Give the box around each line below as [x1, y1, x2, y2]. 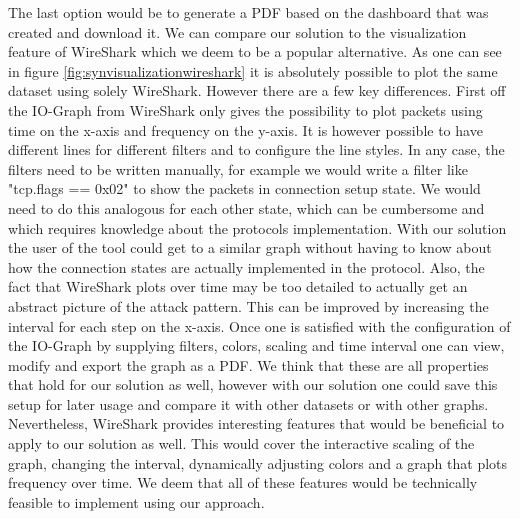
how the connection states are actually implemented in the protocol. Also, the [8, 256, 485, 277]
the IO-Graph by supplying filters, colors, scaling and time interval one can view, [8, 335, 505, 356]
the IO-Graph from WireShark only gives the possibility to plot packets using [8, 99, 483, 120]
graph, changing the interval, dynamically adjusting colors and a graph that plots [8, 452, 508, 473]
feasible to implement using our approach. [8, 491, 265, 512]
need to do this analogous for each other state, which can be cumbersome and [8, 197, 485, 218]
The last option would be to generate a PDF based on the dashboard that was [8, 2, 489, 22]
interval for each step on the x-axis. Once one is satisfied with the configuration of [8, 315, 511, 336]
